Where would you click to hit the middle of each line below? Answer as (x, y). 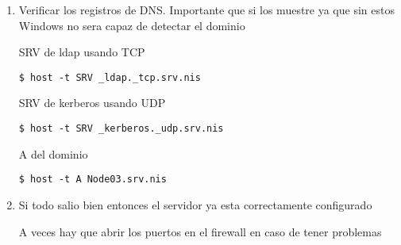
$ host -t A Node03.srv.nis (93, 180)
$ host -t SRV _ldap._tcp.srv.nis (110, 77)
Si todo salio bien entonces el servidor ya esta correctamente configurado (195, 204)
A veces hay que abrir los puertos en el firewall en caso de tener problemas (200, 231)
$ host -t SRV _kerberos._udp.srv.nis (121, 129)
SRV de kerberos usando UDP (92, 103)
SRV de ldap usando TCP (82, 52)
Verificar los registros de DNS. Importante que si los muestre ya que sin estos (206, 10)
